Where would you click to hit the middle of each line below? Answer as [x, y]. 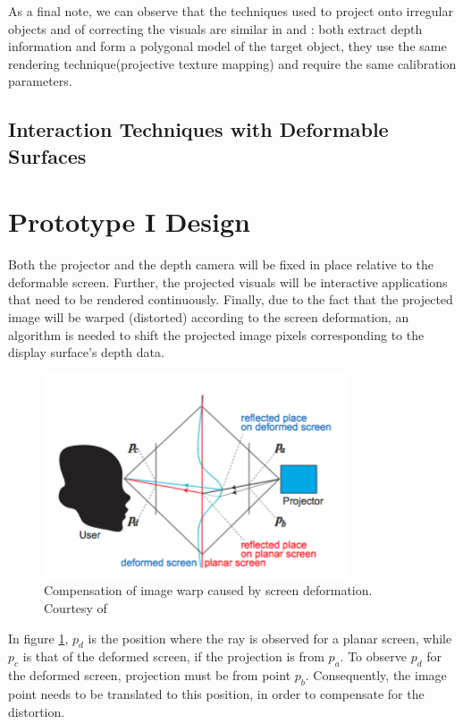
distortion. [37, 711]
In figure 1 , [38, 638]
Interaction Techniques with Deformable [198, 129]
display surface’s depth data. [86, 352]
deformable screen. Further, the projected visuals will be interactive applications [228, 281]
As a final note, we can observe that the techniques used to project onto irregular [231, 11]
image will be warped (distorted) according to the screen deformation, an [209, 317]
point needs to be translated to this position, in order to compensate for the [216, 693]
